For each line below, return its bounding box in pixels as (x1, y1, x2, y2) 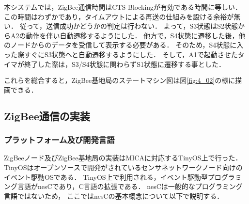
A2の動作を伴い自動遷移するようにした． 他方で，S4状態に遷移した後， (10, 30, 239, 40)
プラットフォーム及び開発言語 (4, 134, 115, 146)
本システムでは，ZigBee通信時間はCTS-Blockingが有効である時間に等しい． (4, 2, 242, 12)
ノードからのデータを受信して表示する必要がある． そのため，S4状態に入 (10, 40, 244, 50)
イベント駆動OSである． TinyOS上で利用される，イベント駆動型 (4, 172, 208, 182)
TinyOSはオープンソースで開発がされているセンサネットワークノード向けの (4, 162, 243, 172)
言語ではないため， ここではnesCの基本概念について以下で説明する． (4, 190, 224, 201)
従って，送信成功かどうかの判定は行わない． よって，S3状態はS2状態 (19, 21, 238, 31)
